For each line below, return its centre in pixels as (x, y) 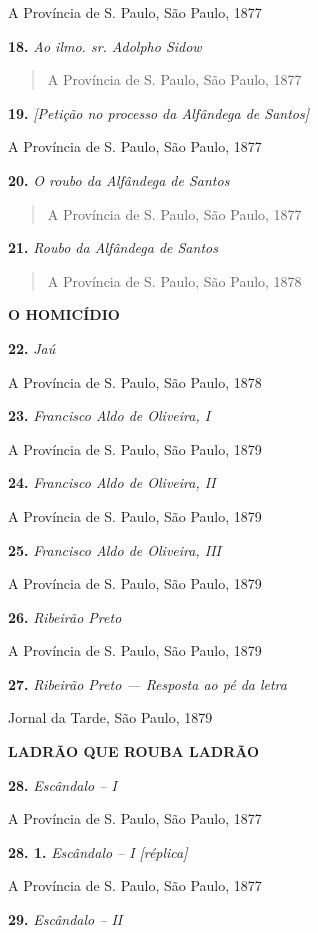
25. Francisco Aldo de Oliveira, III (114, 549)
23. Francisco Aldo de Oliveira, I (109, 415)
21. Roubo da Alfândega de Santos (113, 247)
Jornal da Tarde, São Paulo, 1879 (110, 717)
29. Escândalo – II (65, 919)
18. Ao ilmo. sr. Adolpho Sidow (105, 45)
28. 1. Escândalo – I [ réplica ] (98, 851)
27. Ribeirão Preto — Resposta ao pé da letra (147, 683)
